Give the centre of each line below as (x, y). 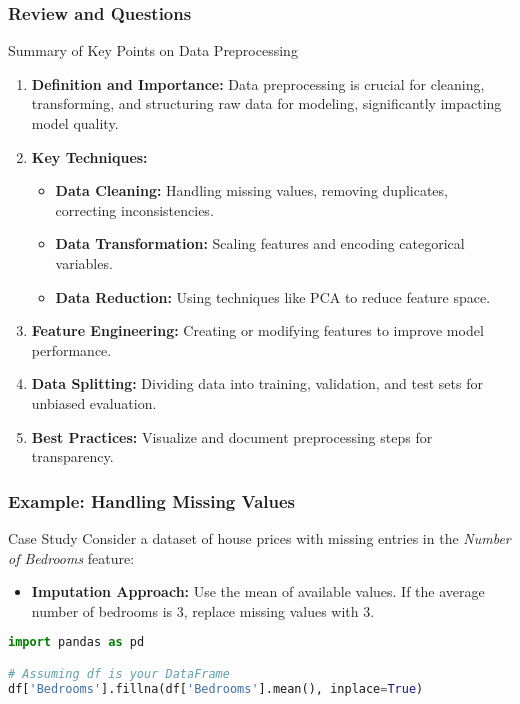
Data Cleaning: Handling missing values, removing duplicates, (251, 190)
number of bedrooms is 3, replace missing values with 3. (203, 610)
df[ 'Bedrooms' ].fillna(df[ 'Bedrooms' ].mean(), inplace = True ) (216, 688)
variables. (84, 262)
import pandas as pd (76, 642)
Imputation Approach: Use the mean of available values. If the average (258, 591)
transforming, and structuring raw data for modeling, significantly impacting (266, 103)
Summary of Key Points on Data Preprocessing (153, 50)
